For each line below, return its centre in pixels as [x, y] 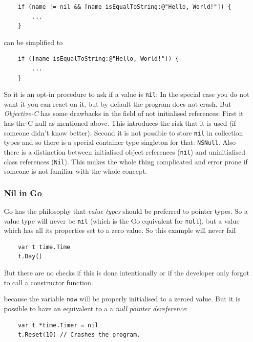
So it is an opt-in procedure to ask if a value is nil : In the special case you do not [127, 94]
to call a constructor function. [49, 282]
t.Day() [30, 257]
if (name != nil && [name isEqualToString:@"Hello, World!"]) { [125, 7]
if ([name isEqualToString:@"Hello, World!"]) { [98, 59]
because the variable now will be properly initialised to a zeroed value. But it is [122, 299]
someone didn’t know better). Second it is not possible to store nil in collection [124, 132]
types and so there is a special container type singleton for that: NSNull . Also [120, 142]
